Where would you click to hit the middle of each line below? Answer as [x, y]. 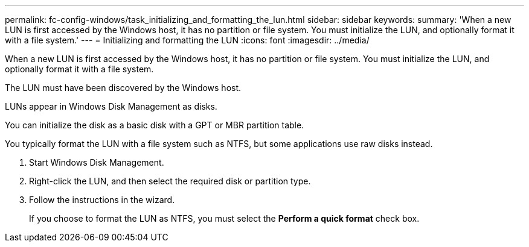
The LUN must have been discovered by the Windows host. [123, 88]
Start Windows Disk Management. [97, 162]
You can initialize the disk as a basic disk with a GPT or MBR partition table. [155, 125]
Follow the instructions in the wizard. [102, 200]
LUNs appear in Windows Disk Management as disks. [111, 106]
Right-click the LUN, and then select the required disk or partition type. [170, 181]
